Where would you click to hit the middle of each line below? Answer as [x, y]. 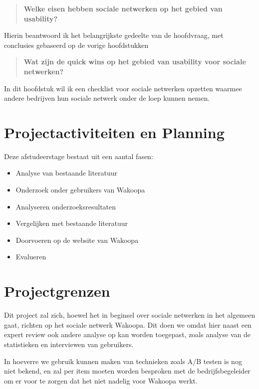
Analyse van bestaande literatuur [67, 173]
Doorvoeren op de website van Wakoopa [77, 240]
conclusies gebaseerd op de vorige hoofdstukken [76, 45]
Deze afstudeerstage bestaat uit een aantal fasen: [79, 156]
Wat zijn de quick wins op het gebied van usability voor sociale [135, 62]
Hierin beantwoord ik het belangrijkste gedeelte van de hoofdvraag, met [114, 35]
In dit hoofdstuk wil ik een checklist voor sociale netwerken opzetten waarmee [123, 88]
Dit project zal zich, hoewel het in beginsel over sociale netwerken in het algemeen [130, 315]
